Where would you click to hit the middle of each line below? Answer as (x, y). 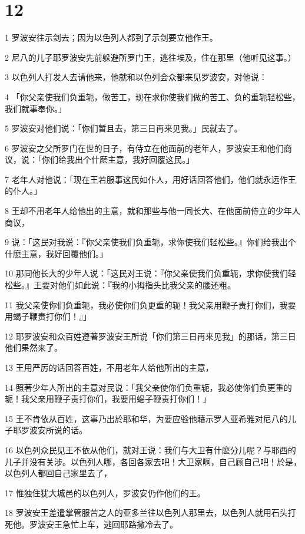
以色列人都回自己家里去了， (58, 473)
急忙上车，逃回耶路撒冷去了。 (120, 524)
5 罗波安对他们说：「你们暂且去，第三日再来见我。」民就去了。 (124, 128)
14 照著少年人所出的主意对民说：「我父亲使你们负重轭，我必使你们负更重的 (148, 387)
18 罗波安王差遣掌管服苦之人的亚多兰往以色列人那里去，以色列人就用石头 (146, 512)
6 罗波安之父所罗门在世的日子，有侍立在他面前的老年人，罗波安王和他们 (144, 148)
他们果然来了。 (34, 347)
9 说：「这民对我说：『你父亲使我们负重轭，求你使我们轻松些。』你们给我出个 (150, 242)
